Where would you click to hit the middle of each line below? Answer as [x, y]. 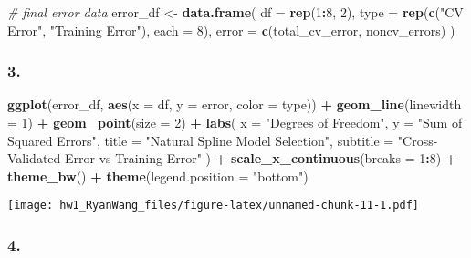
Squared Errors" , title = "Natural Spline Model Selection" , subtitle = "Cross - [223, 140]
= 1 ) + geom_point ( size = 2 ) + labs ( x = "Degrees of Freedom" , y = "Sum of [235, 122]
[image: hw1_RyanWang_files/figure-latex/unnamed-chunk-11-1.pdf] [214, 206]
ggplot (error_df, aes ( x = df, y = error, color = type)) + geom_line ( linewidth [235, 104]
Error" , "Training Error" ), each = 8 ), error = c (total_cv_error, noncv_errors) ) [231, 30]
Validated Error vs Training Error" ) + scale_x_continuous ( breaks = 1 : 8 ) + [232, 158]
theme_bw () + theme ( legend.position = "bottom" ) [158, 175]
